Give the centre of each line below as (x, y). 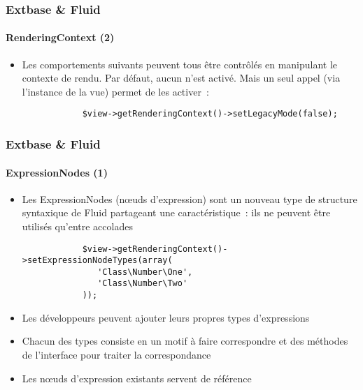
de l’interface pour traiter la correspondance (116, 354)
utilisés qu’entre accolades (77, 226)
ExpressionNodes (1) (57, 172)
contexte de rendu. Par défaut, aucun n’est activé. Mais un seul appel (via (181, 78)
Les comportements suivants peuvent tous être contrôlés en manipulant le (180, 64)
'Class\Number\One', (145, 272)
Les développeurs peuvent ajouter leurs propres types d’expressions (166, 317)
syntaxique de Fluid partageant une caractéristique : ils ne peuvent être (176, 212)
